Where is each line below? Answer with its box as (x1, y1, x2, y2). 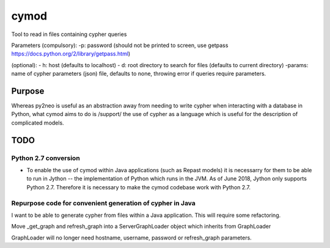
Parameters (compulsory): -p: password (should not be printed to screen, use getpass (11, 42, 229, 49)
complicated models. (11, 119, 64, 126)
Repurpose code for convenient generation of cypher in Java (11, 199, 196, 207)
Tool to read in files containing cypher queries (11, 31, 127, 38)
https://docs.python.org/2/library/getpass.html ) (11, 50, 131, 57)
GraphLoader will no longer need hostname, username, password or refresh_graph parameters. (11, 234, 252, 241)
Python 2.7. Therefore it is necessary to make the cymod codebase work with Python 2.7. (26, 183, 251, 191)
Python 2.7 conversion (11, 153, 81, 162)
